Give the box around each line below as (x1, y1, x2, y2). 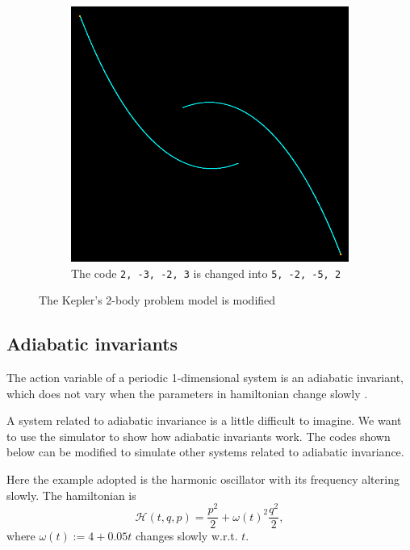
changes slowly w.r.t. (136, 527, 238, 544)
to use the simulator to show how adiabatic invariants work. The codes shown (6, 427, 391, 444)
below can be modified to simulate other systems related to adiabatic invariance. (6, 443, 404, 460)
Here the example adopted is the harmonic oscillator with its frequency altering (6, 470, 400, 487)
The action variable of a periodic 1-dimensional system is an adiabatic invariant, (6, 368, 404, 385)
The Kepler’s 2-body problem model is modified (39, 292, 276, 309)
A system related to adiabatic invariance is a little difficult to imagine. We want (6, 412, 402, 429)
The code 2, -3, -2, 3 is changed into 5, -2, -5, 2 (71, 264, 341, 281)
